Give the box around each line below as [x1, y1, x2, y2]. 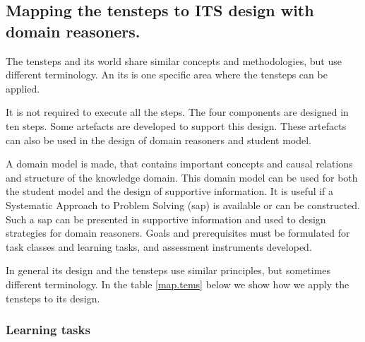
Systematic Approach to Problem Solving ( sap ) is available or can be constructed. [6, 197, 360, 212]
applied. [6, 81, 40, 95]
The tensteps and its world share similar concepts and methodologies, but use [6, 53, 342, 68]
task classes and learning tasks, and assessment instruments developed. [6, 239, 312, 254]
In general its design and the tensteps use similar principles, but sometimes [6, 263, 331, 278]
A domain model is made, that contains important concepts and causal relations [6, 156, 353, 171]
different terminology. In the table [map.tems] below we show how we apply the [6, 276, 349, 291]
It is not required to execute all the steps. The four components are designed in [6, 105, 349, 119]
